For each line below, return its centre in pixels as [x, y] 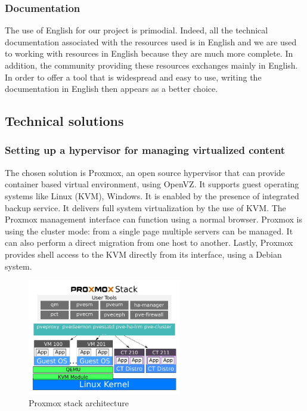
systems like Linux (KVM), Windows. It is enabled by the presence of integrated [152, 195]
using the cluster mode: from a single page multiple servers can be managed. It [149, 231]
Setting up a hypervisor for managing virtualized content [145, 150]
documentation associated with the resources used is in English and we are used [151, 41]
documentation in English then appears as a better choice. [111, 89]
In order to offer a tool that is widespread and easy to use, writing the [133, 77]
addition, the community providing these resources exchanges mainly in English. [151, 65]
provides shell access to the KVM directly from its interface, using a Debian [143, 254]
